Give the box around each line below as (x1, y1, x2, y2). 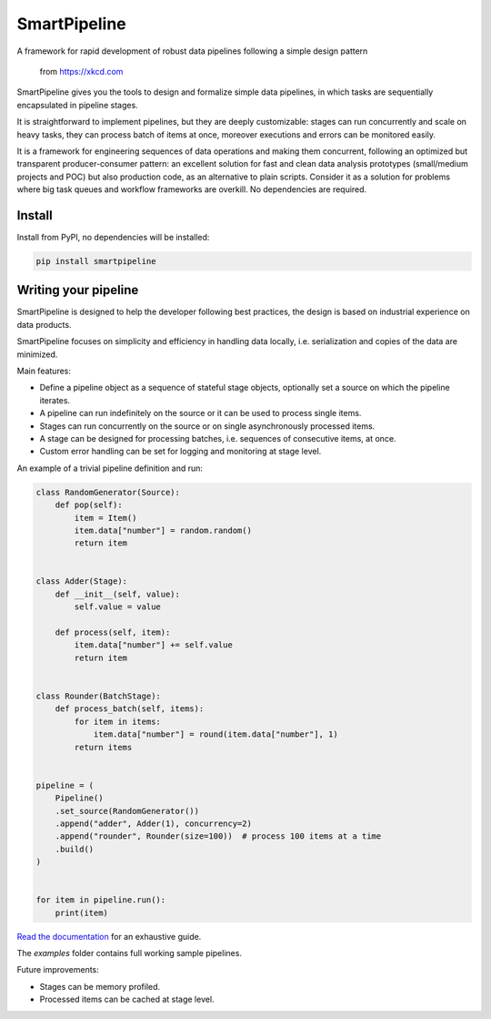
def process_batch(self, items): (55, 704, 205, 714)
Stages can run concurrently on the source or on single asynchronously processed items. (39, 420, 376, 432)
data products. (16, 319, 72, 330)
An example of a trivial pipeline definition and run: (16, 463, 204, 474)
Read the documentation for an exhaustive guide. (16, 931, 202, 942)
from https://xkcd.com (39, 66, 124, 76)
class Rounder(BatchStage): (35, 690, 161, 701)
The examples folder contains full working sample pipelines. (16, 948, 243, 958)
